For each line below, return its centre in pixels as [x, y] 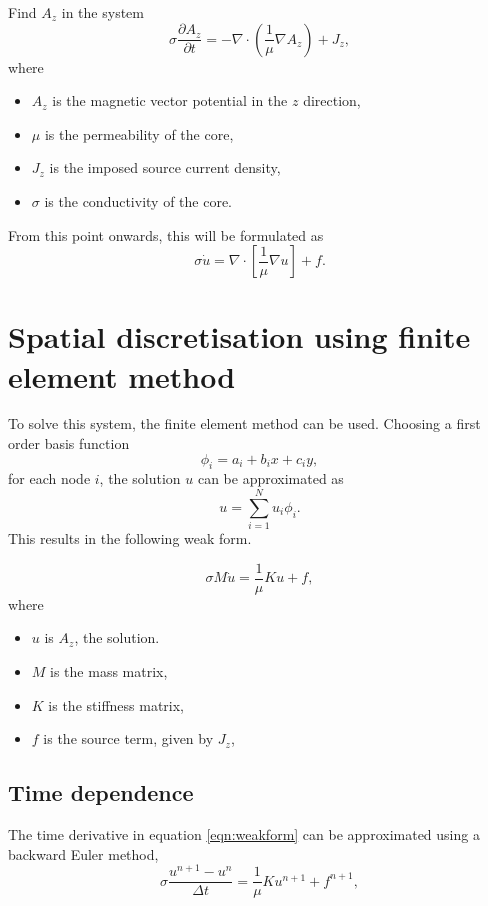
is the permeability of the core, [139, 133]
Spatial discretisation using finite [239, 336]
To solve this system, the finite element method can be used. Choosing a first [244, 423]
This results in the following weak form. [130, 538]
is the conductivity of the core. [138, 200]
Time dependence [101, 792]
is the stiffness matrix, [116, 704]
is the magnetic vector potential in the [170, 100]
